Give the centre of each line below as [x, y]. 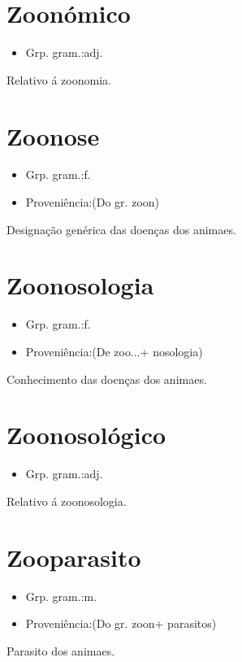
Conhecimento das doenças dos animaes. [107, 379]
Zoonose [53, 135]
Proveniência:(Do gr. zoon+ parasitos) [121, 623]
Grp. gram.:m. [61, 596]
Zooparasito [74, 557]
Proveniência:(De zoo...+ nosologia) [114, 351]
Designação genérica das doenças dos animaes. [121, 229]
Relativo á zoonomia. [59, 79]
